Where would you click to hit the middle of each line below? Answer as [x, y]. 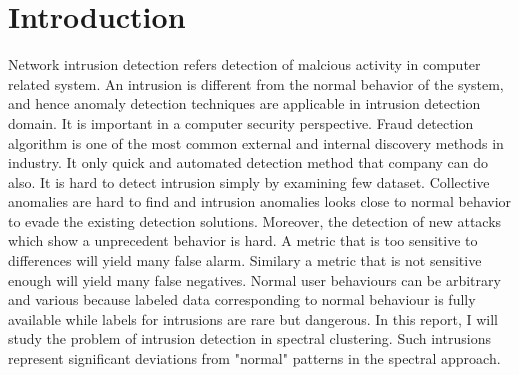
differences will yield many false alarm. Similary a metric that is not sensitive [245, 260]
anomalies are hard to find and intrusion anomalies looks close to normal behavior [260, 201]
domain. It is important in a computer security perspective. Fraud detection [241, 122]
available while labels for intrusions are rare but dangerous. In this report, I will [253, 318]
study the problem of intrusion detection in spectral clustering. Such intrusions [249, 338]
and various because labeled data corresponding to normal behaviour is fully [242, 299]
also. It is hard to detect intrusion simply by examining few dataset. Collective [249, 181]
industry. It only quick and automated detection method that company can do [248, 162]
